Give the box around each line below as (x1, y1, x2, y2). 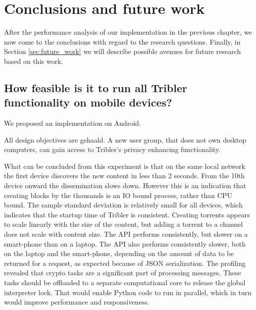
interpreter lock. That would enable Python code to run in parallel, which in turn (4, 287, 252, 297)
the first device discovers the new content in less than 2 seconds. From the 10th (4, 170, 245, 181)
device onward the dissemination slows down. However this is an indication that (4, 180, 246, 191)
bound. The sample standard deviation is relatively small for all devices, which (4, 200, 243, 210)
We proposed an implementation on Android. (4, 118, 141, 128)
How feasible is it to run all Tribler (4, 80, 187, 95)
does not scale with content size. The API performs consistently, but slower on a (4, 229, 248, 239)
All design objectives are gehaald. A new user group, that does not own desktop (4, 134, 247, 145)
